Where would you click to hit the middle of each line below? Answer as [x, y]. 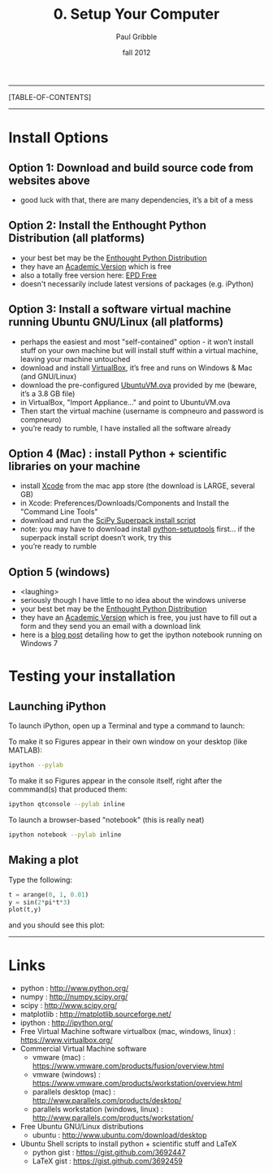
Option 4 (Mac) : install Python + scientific [118, 454]
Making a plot [43, 860]
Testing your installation [92, 676]
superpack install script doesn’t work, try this [96, 538]
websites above [50, 180]
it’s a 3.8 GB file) [48, 393]
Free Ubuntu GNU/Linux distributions [82, 1127]
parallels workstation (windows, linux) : [98, 1109]
